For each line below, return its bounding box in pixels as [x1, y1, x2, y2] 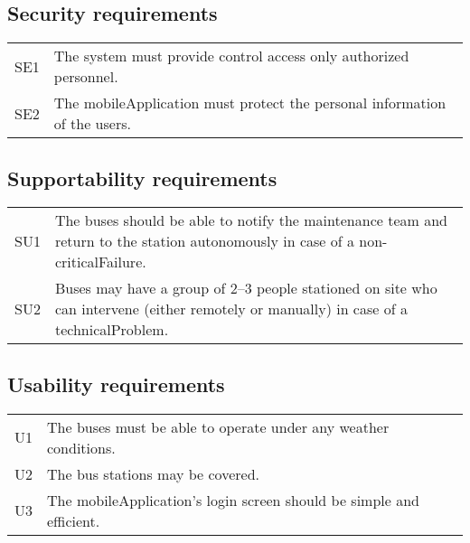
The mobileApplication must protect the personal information [53, 92, 446, 114]
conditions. [47, 436, 116, 458]
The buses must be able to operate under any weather [47, 416, 390, 437]
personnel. [53, 66, 118, 88]
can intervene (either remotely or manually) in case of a [54, 298, 408, 320]
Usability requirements [7, 370, 225, 398]
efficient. [47, 510, 100, 531]
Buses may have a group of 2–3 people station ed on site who [54, 277, 437, 299]
